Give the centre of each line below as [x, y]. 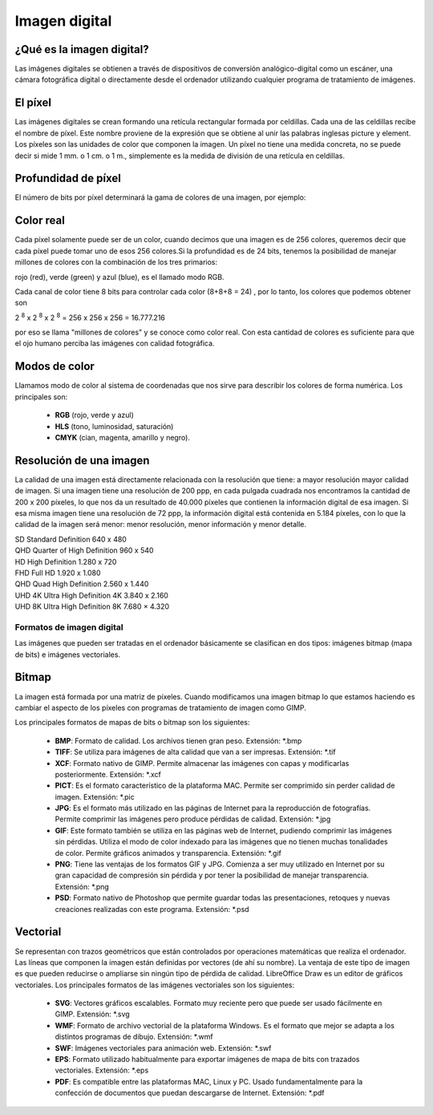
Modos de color [55, 366]
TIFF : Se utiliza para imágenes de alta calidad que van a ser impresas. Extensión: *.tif [195, 752]
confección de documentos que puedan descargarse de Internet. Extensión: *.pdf [190, 1093]
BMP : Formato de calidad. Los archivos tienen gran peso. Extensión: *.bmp [178, 740]
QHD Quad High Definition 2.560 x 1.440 [82, 584]
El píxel [33, 103]
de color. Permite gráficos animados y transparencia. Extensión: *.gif [168, 853]
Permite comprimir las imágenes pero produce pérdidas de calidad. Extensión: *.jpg [193, 819]
